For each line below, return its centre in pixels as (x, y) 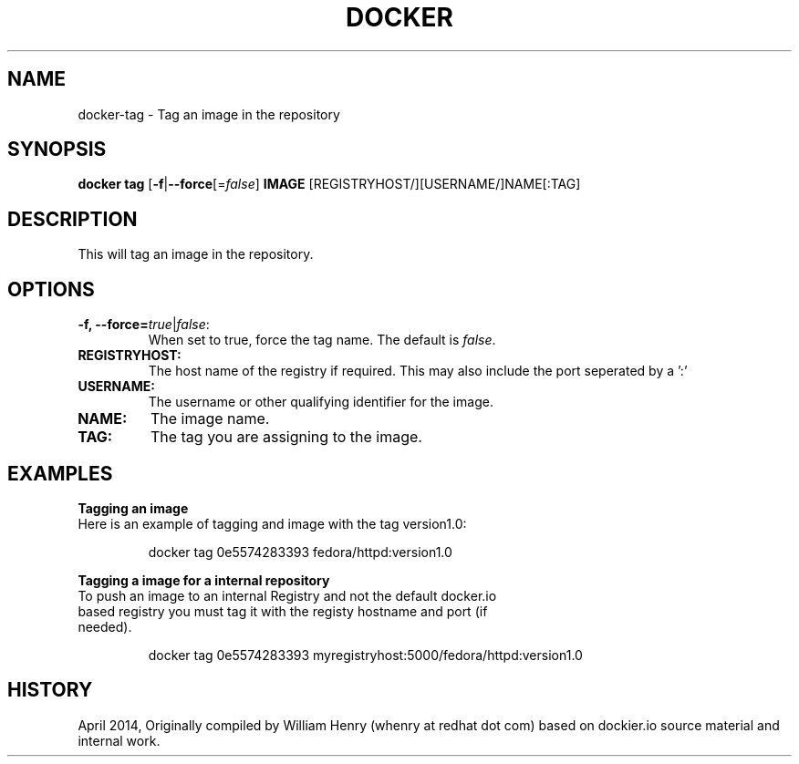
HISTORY (50, 690)
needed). (105, 626)
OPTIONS (51, 289)
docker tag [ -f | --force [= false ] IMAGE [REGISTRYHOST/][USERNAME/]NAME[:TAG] (329, 184)
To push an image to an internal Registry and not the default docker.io (287, 595)
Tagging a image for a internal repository (204, 580)
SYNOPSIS (57, 150)
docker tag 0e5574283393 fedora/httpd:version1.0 (300, 552)
